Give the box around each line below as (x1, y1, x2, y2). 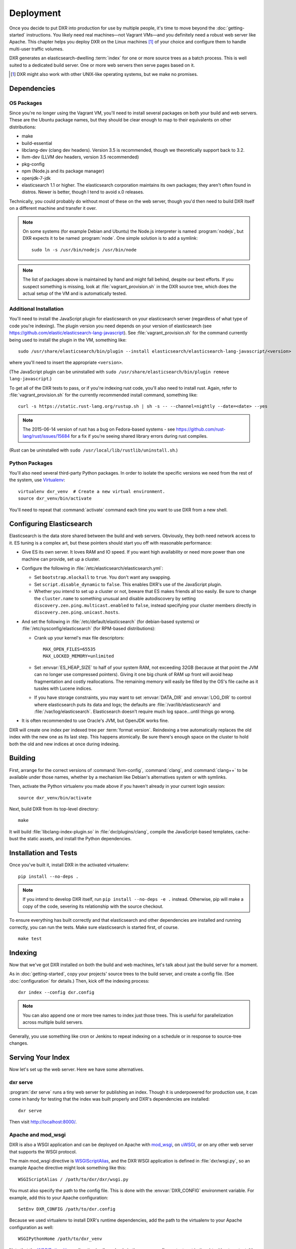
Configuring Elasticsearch (9, 520, 92, 528)
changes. (9, 1040, 28, 1046)
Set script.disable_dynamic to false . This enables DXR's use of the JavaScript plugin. (34, 581, 222, 587)
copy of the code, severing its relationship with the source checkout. (22, 903, 164, 909)
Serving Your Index (9, 1053, 70, 1062)
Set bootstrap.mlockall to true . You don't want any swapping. (34, 575, 171, 581)
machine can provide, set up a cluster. (21, 556, 100, 562)
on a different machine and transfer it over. (9, 205, 97, 211)
